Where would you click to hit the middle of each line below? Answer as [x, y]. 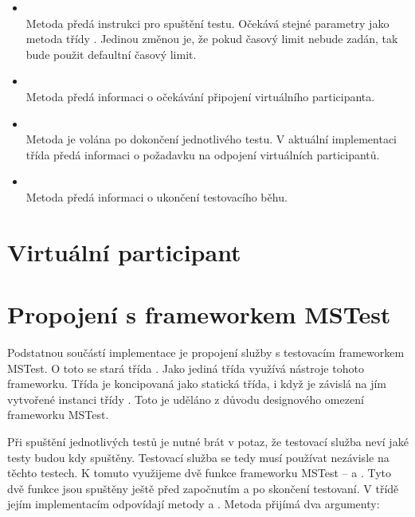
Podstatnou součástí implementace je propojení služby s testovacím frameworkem [206, 352]
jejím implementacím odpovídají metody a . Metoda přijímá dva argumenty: [194, 504]
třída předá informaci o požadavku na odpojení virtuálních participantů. [203, 154]
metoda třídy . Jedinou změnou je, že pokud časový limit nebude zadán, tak [212, 39]
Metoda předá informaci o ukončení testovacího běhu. [157, 196]
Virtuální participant [124, 251]
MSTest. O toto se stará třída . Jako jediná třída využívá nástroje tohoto [186, 368]
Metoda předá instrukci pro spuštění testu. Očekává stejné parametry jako [207, 23]
